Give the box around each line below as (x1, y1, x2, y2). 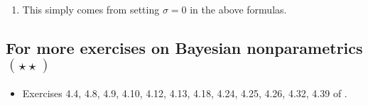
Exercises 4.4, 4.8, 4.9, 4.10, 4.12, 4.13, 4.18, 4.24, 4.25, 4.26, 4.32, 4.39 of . (22, 85, 347, 100)
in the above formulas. (190, 2, 287, 16)
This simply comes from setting (22, 2, 160, 16)
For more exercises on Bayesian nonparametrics (6, 36, 363, 58)
